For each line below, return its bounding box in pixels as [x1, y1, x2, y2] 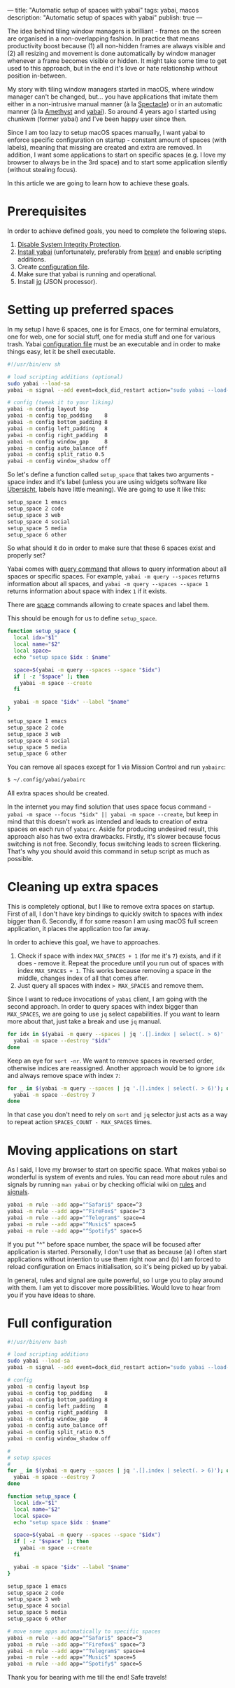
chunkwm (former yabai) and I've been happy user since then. [7, 115, 187, 123]
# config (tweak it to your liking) [7, 399, 114, 406]
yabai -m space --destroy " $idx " [13, 1037, 111, 1044]
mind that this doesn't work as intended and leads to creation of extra [7, 818, 208, 826]
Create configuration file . [17, 262, 90, 271]
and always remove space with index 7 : [7, 1071, 121, 1079]
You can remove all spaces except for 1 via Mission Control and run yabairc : [7, 763, 226, 772]
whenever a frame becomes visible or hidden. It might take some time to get [7, 57, 227, 65]
